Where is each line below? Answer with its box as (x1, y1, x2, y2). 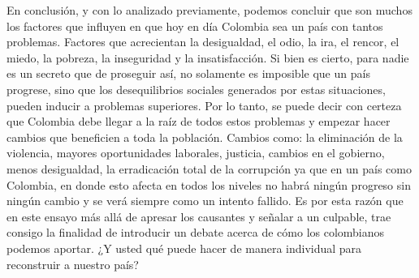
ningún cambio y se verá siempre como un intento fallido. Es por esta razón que (6, 192, 404, 209)
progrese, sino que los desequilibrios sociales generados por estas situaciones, (6, 80, 386, 97)
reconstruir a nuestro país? (6, 255, 139, 272)
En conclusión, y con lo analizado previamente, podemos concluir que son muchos (6, 2, 413, 18)
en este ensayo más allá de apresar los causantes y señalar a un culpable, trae (6, 207, 391, 225)
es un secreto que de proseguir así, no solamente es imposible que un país (6, 65, 370, 82)
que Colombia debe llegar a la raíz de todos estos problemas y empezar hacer (6, 113, 391, 130)
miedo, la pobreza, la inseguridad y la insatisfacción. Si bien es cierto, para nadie (6, 49, 409, 66)
